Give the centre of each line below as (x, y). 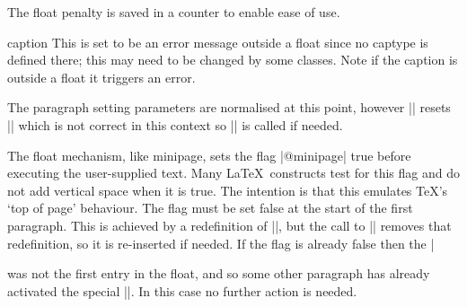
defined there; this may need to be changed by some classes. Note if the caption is (233, 60)
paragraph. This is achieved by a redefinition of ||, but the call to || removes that (229, 225)
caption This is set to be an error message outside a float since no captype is (218, 42)
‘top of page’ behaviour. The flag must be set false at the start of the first (210, 208)
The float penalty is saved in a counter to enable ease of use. (174, 12)
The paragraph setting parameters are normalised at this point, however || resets (229, 107)
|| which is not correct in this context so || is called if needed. (175, 124)
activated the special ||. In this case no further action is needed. (182, 290)
